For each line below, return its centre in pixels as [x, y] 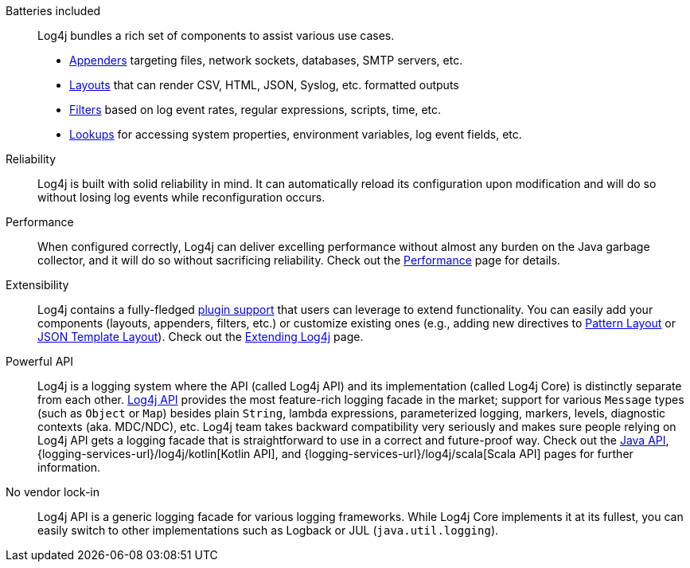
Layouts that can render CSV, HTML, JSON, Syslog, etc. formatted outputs [264, 85]
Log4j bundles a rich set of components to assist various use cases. [216, 35]
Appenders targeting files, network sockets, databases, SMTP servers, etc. [266, 60]
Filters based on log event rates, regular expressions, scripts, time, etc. [255, 110]
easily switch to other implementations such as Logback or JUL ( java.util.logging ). [268, 530]
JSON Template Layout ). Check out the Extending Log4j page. [201, 337]
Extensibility [37, 285]
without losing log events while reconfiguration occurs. [181, 197]
